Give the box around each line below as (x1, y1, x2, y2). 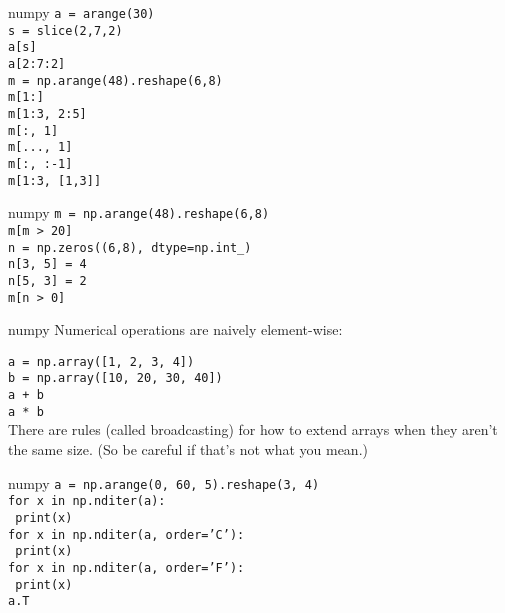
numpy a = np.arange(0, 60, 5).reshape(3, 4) (8, 472, 320, 493)
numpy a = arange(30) (8, 2, 155, 22)
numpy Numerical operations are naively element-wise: (8, 319, 343, 340)
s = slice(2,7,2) (8, 23, 123, 38)
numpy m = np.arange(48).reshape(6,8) (8, 202, 270, 223)
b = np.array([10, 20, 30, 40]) (8, 371, 223, 386)
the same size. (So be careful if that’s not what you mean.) (8, 438, 368, 459)
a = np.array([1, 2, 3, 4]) (8, 354, 195, 369)
